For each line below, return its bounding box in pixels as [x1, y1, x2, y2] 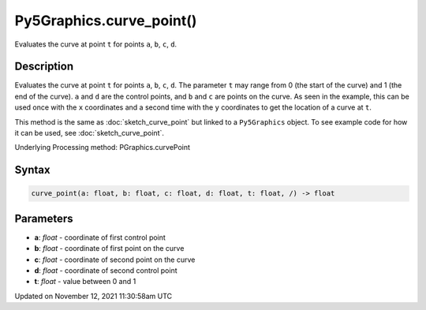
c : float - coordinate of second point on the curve [34, 255, 196, 264]
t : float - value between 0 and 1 [34, 277, 136, 286]
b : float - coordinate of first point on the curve [34, 244, 185, 253]
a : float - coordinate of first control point [34, 233, 166, 242]
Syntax [14, 163, 50, 177]
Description [14, 60, 74, 73]
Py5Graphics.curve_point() [14, 12, 197, 29]
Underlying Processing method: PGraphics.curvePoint [14, 143, 191, 152]
